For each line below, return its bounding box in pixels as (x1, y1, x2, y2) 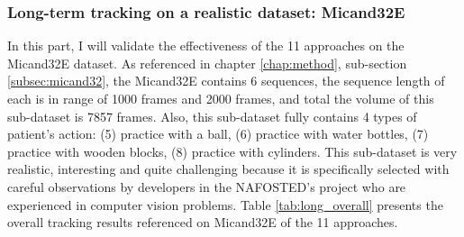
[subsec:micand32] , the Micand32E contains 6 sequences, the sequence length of (7, 71, 445, 90)
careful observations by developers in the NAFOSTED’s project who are (7, 177, 406, 196)
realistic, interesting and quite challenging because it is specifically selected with (7, 160, 450, 178)
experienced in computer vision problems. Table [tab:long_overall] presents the (7, 195, 443, 214)
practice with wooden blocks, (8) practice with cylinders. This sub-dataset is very (7, 141, 458, 160)
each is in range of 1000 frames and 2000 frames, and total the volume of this (7, 89, 434, 107)
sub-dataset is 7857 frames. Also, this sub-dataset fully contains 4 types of (7, 106, 417, 125)
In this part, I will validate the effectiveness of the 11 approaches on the (7, 36, 405, 55)
